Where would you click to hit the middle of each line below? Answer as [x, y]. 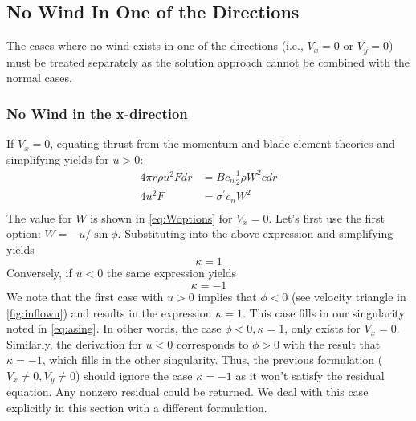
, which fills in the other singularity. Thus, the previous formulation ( [212, 360]
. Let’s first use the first [326, 217]
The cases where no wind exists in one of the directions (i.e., [155, 45]
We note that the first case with [85, 296]
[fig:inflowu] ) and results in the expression [109, 312]
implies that [227, 296]
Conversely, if [39, 273]
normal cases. [39, 78]
